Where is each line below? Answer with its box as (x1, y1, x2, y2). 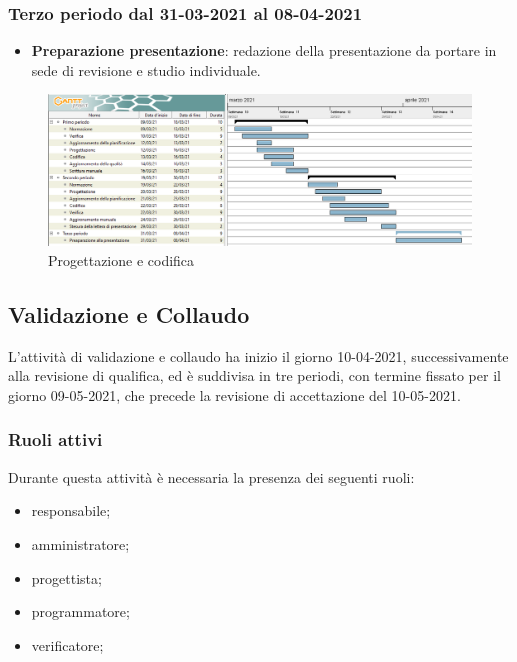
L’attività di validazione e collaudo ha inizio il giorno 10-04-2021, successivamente (8, 345, 509, 366)
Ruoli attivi (8, 427, 103, 452)
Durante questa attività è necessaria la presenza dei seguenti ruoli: (8, 466, 415, 487)
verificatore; (31, 634, 104, 655)
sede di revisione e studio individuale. (31, 59, 261, 80)
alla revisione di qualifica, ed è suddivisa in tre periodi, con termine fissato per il (8, 365, 501, 386)
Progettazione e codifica (48, 249, 195, 270)
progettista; (31, 567, 102, 588)
